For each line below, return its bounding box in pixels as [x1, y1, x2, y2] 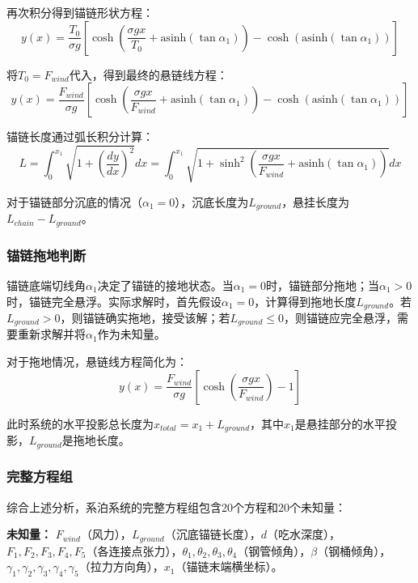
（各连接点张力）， [86, 542, 183, 559]
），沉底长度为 [175, 193, 249, 210]
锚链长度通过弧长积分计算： [6, 128, 154, 145]
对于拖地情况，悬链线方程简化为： [6, 353, 188, 370]
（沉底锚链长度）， [164, 526, 261, 543]
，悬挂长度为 [281, 193, 350, 210]
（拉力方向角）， [78, 558, 164, 575]
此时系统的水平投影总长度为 [6, 415, 154, 432]
